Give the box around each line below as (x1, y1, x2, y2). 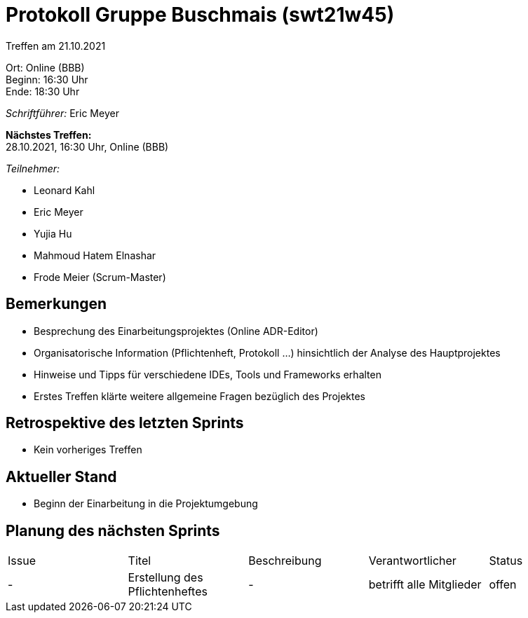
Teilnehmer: (6, 162, 60, 174)
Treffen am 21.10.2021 (6, 39, 106, 52)
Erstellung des (128, 570, 203, 585)
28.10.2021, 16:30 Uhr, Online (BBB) (6, 140, 169, 153)
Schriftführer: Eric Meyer (6, 107, 119, 119)
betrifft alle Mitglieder (368, 577, 482, 592)
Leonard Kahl (34, 184, 95, 196)
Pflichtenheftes (128, 584, 208, 599)
